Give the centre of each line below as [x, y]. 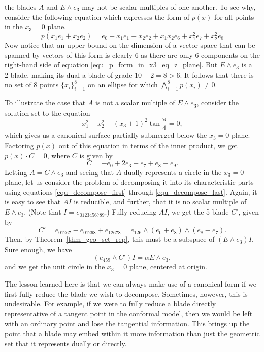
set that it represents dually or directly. [66, 343]
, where [58, 155]
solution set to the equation [47, 112]
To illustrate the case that [45, 103]
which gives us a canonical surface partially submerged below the [106, 135]
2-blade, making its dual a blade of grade [69, 74]
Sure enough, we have [38, 249]
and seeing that [90, 172]
